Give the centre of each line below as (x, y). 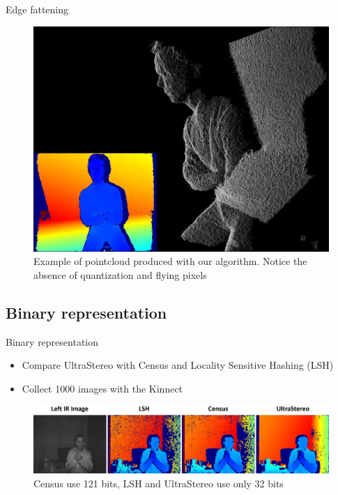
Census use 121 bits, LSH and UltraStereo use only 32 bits (159, 483)
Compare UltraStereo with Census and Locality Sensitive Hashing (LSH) (178, 365)
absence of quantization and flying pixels (120, 274)
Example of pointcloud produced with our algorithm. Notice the (170, 261)
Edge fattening (37, 9)
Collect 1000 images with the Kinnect (102, 388)
